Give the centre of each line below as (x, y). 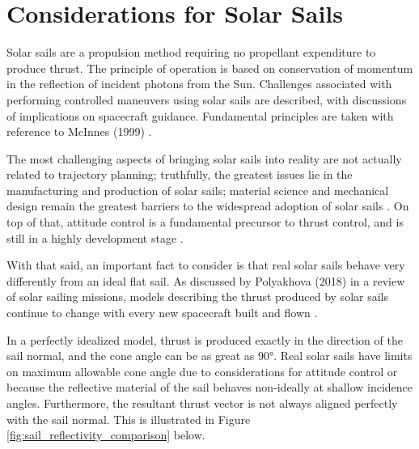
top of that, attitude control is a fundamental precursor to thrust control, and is (205, 222)
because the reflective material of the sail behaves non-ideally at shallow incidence (210, 387)
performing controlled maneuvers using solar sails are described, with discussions (207, 99)
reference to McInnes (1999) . (79, 131)
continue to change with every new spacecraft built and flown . (162, 313)
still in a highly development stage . (95, 237)
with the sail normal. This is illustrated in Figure (129, 419)
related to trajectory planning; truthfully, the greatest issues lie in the (180, 174)
